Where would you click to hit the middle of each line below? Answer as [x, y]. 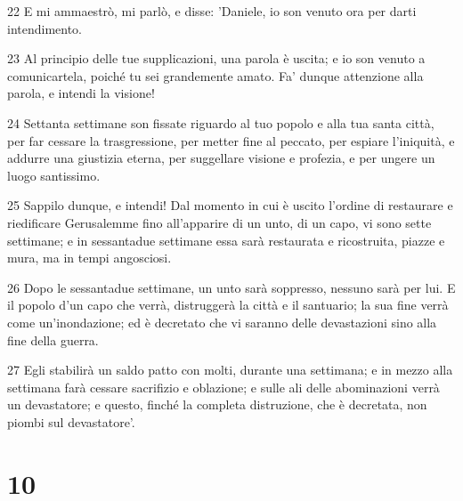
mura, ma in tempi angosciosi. [89, 258]
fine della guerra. [53, 339]
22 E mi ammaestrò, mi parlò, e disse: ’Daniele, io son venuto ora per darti [212, 11]
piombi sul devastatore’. [71, 421]
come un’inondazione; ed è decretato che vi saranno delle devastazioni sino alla [222, 322]
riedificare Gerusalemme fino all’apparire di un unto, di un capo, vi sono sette [219, 222]
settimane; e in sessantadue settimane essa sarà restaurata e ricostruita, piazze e [226, 240]
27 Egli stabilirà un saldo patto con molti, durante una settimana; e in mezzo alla [230, 370]
